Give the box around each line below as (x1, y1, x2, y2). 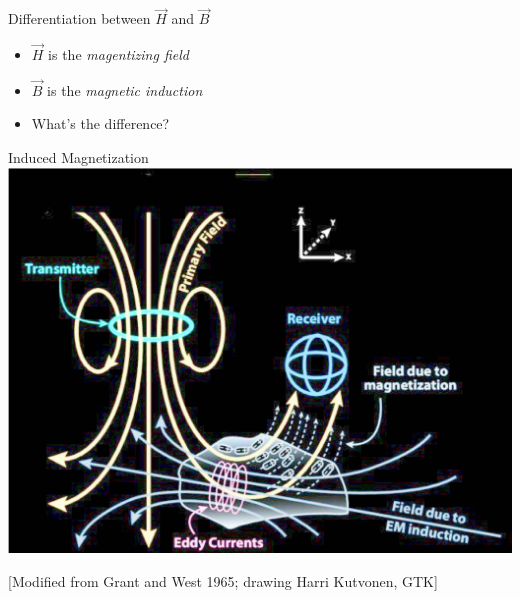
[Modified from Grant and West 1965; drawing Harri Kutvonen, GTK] (8, 570, 438, 591)
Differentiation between (8, 8, 151, 29)
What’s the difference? (31, 113, 170, 134)
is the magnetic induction (47, 79, 203, 100)
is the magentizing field (48, 44, 189, 65)
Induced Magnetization (8, 147, 149, 168)
